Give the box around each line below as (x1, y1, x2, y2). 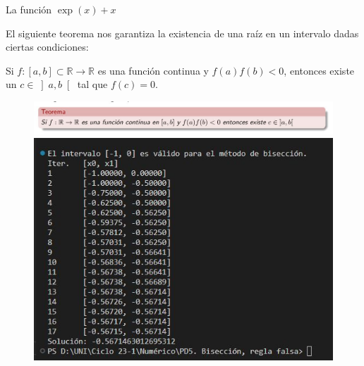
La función (6, 2, 52, 16)
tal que (77, 77, 108, 91)
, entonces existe (284, 63, 355, 77)
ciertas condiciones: (6, 39, 89, 54)
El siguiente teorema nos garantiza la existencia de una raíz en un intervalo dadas (6, 25, 359, 40)
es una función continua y (97, 63, 209, 77)
